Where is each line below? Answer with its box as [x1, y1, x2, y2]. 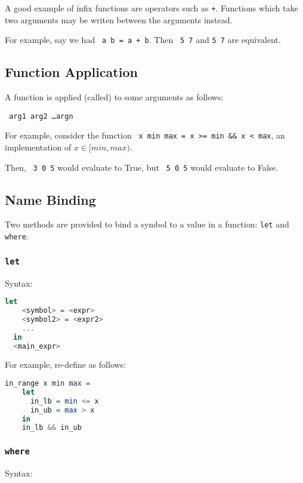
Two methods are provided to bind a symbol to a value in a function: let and [5, 218, 289, 230]
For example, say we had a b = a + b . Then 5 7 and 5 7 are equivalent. [5, 33, 281, 46]
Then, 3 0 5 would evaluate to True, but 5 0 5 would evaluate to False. [5, 161, 279, 173]
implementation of [5, 141, 72, 153]
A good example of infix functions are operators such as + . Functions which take [5, 2, 298, 14]
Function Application [5, 63, 138, 81]
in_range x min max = [5, 379, 91, 387]
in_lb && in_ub [21, 423, 82, 432]
